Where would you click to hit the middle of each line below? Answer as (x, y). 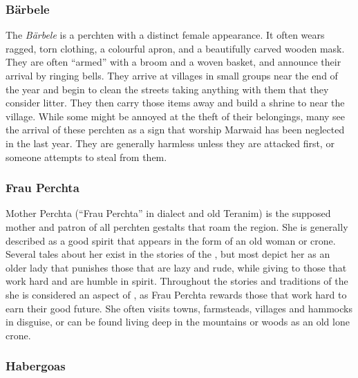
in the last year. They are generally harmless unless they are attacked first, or (170, 143)
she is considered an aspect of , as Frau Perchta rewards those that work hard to (176, 294)
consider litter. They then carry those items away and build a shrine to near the (175, 103)
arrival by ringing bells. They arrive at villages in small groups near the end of (172, 75)
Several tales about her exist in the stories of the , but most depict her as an (168, 254)
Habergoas (36, 366)
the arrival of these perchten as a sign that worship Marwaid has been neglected (175, 130)
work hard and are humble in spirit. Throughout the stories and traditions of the (177, 281)
